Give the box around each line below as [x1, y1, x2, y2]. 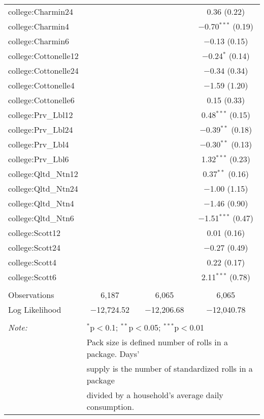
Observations [8, 289, 54, 301]
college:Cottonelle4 [8, 79, 75, 91]
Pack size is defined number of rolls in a [86, 336, 228, 348]
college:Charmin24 [8, 6, 74, 17]
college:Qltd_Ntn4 [8, 197, 74, 209]
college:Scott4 [8, 256, 57, 268]
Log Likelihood [8, 304, 61, 315]
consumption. [86, 401, 135, 412]
